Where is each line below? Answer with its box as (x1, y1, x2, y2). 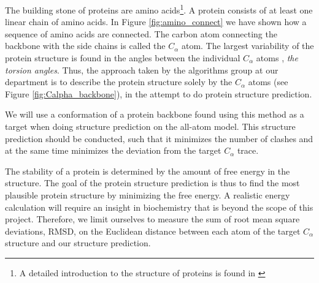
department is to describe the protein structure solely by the (5, 75, 233, 88)
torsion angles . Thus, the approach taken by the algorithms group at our (5, 63, 279, 76)
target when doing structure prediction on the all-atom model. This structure (5, 120, 296, 132)
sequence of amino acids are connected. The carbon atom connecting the (5, 27, 277, 40)
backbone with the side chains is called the (5, 39, 166, 52)
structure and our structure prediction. (5, 236, 151, 249)
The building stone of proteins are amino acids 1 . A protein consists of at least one (5, 2, 313, 16)
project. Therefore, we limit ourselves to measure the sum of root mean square (5, 213, 300, 225)
